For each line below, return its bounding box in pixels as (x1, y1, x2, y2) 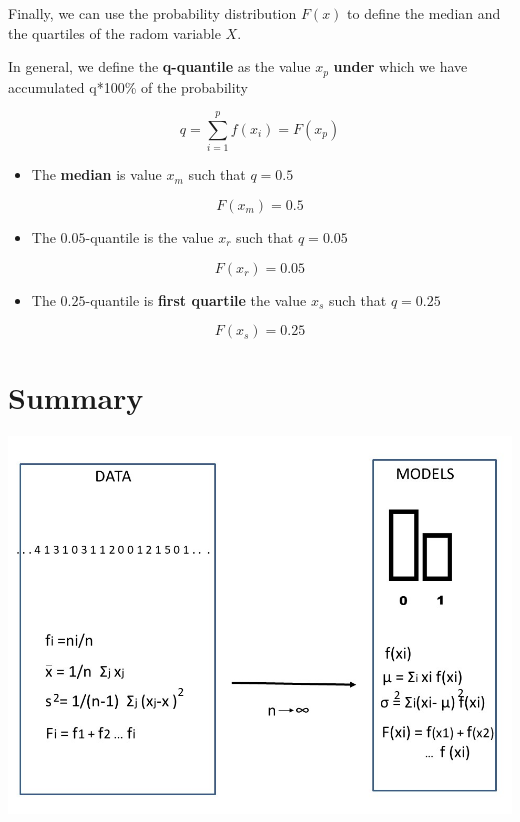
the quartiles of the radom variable (8, 22, 221, 43)
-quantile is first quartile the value (85, 289, 307, 310)
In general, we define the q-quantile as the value (8, 56, 311, 77)
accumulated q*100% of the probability (8, 76, 249, 97)
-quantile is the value (85, 226, 214, 247)
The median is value (31, 164, 162, 185)
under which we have (333, 56, 468, 77)
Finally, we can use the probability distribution (8, 3, 297, 23)
